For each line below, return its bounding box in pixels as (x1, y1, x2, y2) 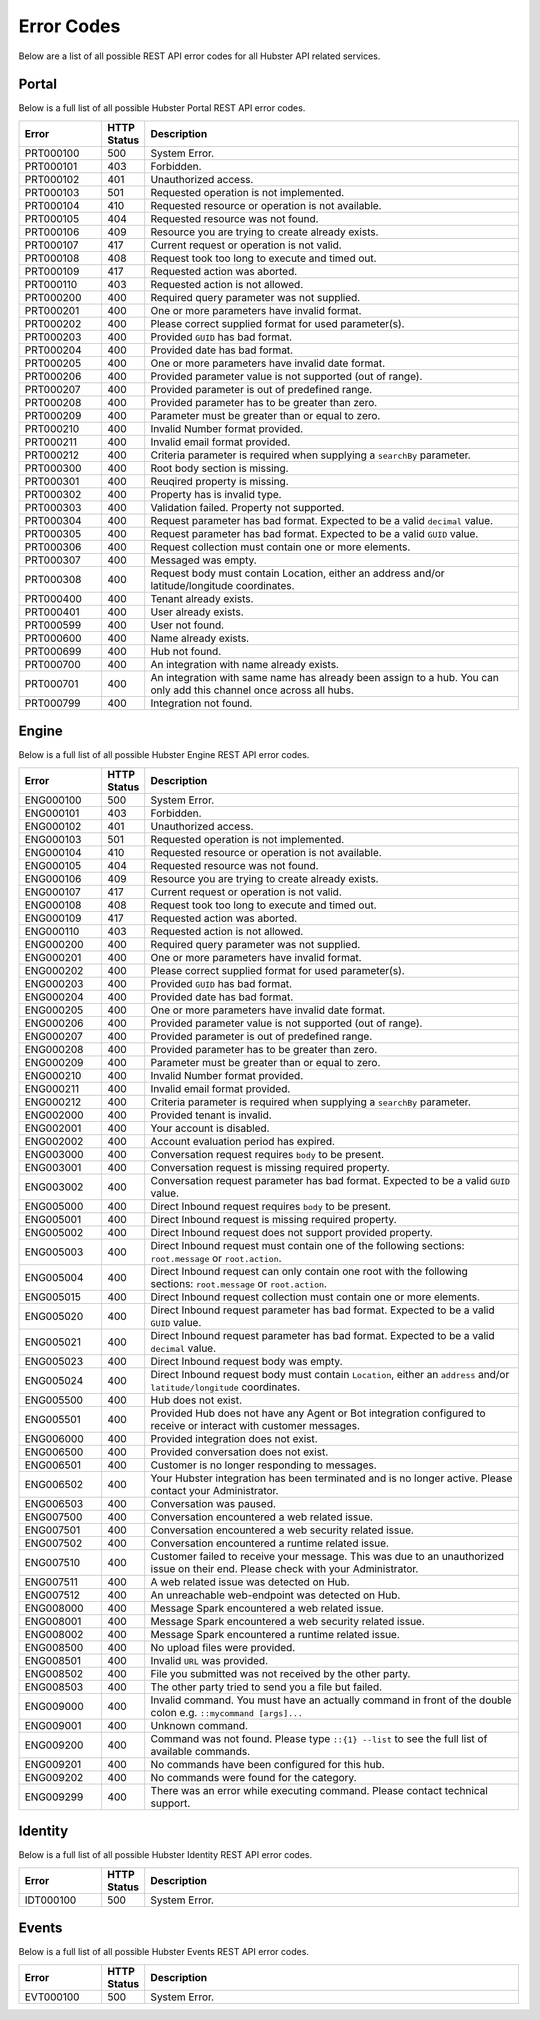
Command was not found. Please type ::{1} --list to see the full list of (150, 1731, 488, 1745)
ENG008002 (24, 1627, 84, 1641)
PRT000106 (24, 225, 80, 239)
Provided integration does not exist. (150, 1431, 319, 1445)
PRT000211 (24, 435, 78, 449)
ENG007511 (24, 1575, 79, 1589)
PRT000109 (24, 264, 80, 278)
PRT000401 (24, 605, 80, 619)
